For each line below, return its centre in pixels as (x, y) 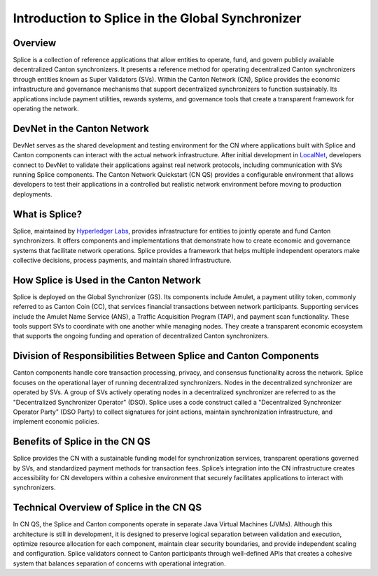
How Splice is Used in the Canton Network (107, 280)
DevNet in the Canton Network (81, 128)
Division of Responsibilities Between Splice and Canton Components (166, 356)
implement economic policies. (56, 422)
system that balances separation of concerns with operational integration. (119, 563)
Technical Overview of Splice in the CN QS (107, 508)
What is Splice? (48, 214)
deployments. (33, 194)
